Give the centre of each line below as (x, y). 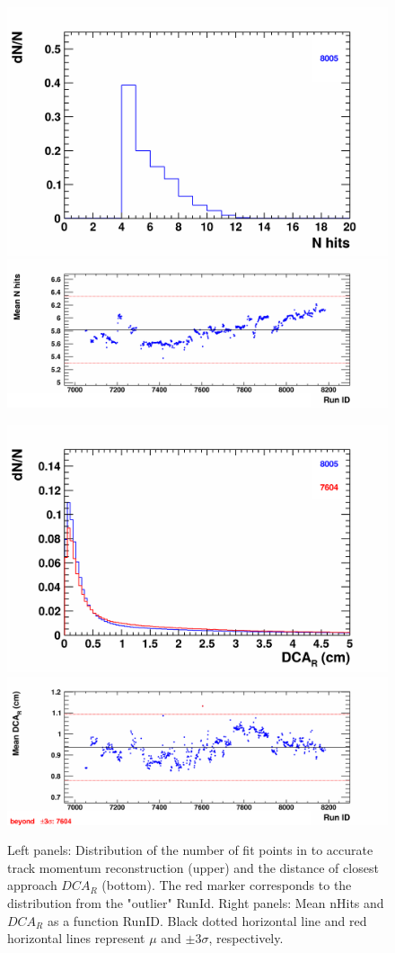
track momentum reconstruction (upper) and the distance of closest (193, 867)
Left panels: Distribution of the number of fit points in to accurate (190, 850)
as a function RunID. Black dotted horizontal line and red (207, 920)
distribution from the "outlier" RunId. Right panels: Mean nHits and (196, 902)
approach (32, 885)
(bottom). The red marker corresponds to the (227, 885)
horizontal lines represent (76, 938)
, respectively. (246, 938)
